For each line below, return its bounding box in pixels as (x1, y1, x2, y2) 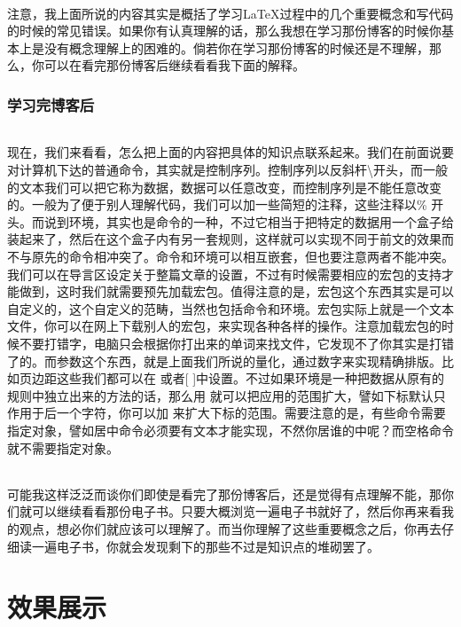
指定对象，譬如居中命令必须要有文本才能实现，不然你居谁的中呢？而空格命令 (7, 420, 454, 439)
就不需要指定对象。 (7, 438, 119, 457)
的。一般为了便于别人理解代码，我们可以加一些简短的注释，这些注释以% (7, 195, 427, 214)
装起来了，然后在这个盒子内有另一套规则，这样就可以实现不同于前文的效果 (7, 230, 441, 248)
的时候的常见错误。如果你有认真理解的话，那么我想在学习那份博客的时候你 (7, 21, 441, 40)
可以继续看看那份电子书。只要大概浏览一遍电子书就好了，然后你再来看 (31, 502, 441, 521)
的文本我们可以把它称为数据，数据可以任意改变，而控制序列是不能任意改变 (7, 177, 441, 196)
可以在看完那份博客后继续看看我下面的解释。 (43, 56, 305, 74)
